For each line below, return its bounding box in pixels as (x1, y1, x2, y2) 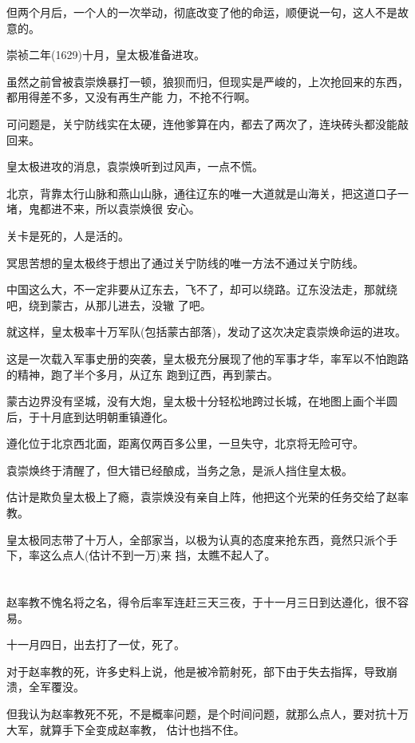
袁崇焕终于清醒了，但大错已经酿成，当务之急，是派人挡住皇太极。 (6, 461, 353, 478)
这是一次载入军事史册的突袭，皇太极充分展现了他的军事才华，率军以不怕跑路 (6, 350, 409, 366)
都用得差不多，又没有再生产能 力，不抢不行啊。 (6, 89, 256, 105)
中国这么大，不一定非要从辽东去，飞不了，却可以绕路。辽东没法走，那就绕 (6, 281, 397, 298)
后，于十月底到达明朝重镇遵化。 (6, 408, 174, 425)
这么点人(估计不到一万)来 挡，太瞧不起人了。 (39, 547, 276, 563)
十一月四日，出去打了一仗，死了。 (6, 636, 185, 653)
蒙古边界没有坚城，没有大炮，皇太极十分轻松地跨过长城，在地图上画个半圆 (6, 393, 397, 409)
